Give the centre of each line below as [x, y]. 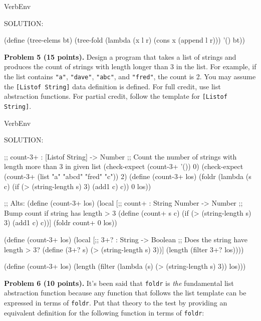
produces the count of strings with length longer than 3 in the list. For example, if [130, 66]
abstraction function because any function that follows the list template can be [125, 293]
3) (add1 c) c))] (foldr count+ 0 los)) [61, 222]
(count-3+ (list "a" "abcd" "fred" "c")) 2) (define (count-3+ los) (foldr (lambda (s [128, 176]
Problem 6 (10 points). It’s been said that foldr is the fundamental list [119, 283]
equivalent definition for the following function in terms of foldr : [104, 312]
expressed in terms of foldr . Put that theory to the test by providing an [116, 302]
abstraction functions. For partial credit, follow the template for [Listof [116, 96]
